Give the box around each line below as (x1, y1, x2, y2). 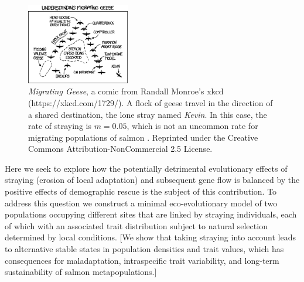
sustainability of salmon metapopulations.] (5, 266, 157, 278)
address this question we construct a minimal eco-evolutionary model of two (5, 196, 278, 209)
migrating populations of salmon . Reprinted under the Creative (28, 131, 258, 143)
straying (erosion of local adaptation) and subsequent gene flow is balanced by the (5, 174, 300, 186)
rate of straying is (28, 120, 91, 132)
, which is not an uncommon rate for (127, 120, 258, 132)
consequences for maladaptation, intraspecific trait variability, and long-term (5, 254, 279, 266)
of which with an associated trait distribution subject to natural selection (5, 219, 268, 232)
